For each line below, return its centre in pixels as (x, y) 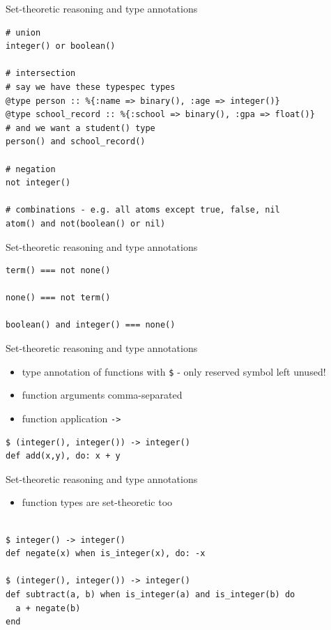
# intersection (41, 74)
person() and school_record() (76, 142)
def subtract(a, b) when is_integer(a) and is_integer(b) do (151, 594)
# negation (31, 169)
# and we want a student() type (80, 128)
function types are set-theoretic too (97, 502)
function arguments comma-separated (102, 395)
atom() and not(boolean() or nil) (86, 223)
